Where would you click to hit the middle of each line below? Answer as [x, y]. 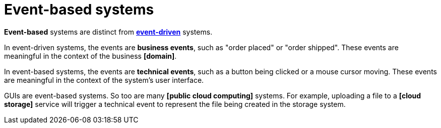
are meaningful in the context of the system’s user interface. [104, 80]
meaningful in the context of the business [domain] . [90, 56]
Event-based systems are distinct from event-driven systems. [108, 32]
